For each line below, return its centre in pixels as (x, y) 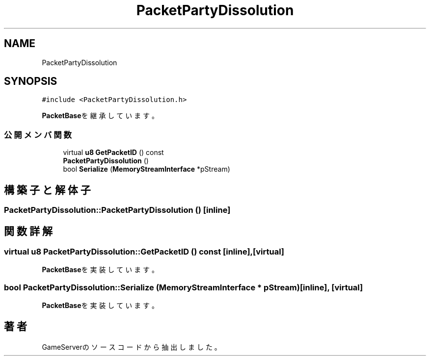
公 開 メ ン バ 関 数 (38, 135)
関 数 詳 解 (28, 231)
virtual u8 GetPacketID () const (113, 153)
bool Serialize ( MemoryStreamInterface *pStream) (147, 169)
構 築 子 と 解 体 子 (47, 190)
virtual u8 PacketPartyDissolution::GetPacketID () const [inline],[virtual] (144, 251)
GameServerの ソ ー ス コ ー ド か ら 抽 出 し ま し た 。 (132, 347)
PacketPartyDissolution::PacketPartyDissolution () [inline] (117, 210)
